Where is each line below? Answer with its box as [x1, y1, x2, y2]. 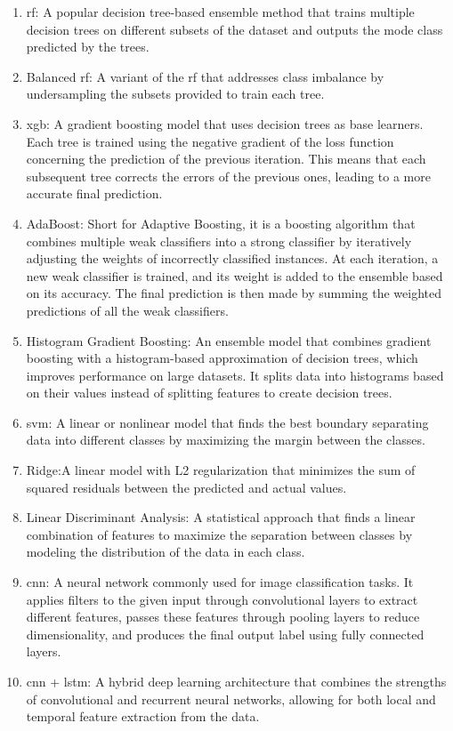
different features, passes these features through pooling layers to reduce [26, 607, 420, 626]
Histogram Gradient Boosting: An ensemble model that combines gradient [26, 331, 432, 349]
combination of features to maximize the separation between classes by [26, 525, 413, 543]
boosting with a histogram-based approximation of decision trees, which [26, 349, 418, 367]
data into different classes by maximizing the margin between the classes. [26, 430, 425, 449]
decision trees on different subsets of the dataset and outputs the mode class [26, 20, 443, 38]
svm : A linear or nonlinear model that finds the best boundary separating [26, 413, 429, 431]
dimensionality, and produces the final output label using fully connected [26, 624, 425, 643]
